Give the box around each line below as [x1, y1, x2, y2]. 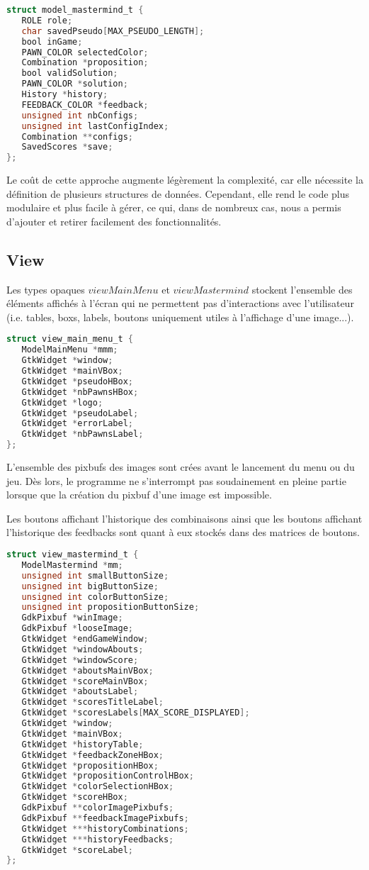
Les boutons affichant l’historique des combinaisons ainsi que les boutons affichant [6, 511, 363, 525]
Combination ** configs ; [21, 131, 134, 142]
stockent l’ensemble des [251, 281, 353, 296]
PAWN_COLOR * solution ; [21, 79, 128, 89]
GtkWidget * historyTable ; [21, 739, 144, 749]
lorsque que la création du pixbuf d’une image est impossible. [6, 487, 272, 502]
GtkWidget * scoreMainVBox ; [21, 676, 149, 686]
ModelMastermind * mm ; [21, 559, 123, 570]
